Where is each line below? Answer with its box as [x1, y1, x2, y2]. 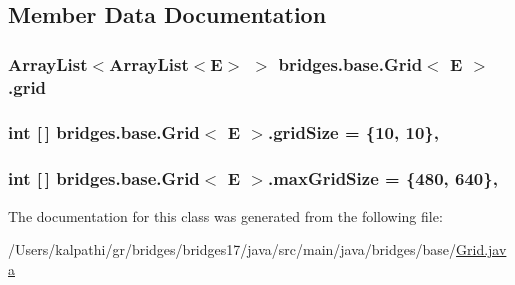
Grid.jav [456, 239, 507, 260]
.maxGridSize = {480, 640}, [267, 166, 498, 191]
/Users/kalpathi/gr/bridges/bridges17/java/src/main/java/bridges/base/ [8, 239, 457, 260]
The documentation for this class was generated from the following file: [8, 205, 443, 226]
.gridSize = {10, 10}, [267, 120, 439, 145]
